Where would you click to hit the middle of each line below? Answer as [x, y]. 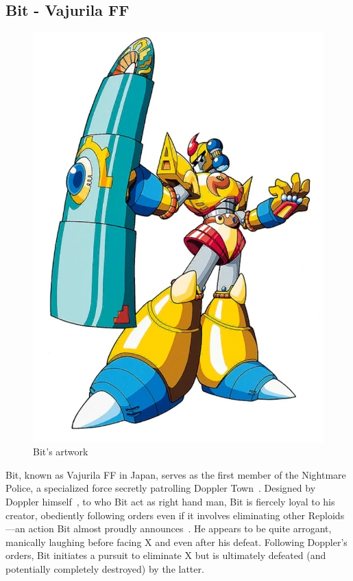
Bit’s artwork [61, 452]
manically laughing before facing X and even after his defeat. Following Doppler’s [176, 542]
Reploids [326, 515]
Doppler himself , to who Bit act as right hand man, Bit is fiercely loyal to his [170, 502]
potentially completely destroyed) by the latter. [105, 569]
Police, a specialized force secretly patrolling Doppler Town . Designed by [161, 488]
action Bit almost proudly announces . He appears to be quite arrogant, [180, 528]
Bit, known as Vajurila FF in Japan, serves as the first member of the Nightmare [176, 474]
